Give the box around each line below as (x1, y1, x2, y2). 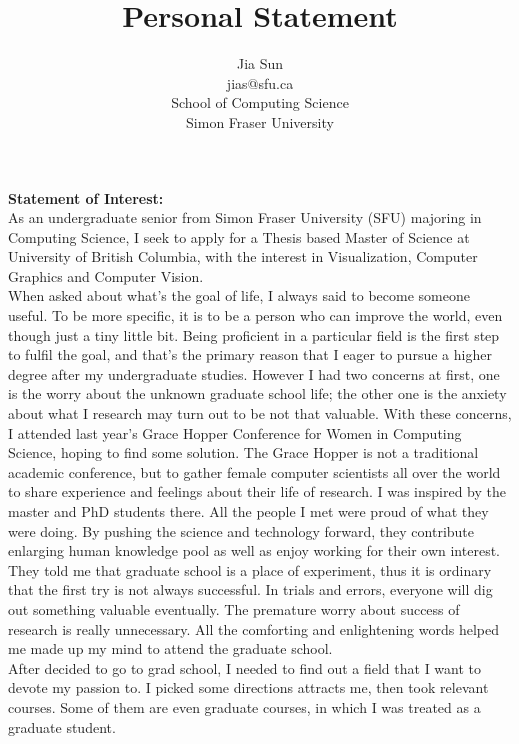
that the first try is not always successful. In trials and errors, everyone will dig (8, 579, 493, 600)
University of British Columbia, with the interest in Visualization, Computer (8, 246, 478, 267)
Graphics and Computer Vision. (8, 265, 204, 286)
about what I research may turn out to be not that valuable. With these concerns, (8, 403, 512, 424)
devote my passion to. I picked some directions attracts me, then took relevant (8, 677, 489, 698)
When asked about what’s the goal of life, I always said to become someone (8, 285, 470, 306)
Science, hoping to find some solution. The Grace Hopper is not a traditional (8, 442, 479, 463)
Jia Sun (236, 53, 284, 74)
